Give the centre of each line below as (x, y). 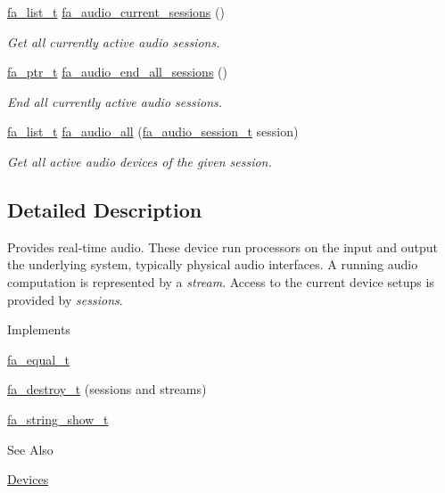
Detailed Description (105, 209)
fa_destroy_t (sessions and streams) (107, 389)
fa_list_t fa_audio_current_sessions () (116, 12)
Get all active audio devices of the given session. (140, 161)
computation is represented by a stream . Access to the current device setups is (221, 281)
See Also (30, 449)
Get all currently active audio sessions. (114, 41)
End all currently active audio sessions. (115, 101)
